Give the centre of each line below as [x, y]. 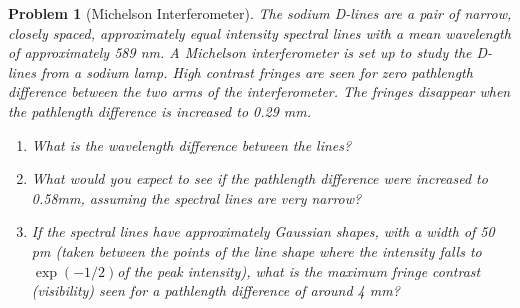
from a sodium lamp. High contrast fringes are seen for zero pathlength [256, 71]
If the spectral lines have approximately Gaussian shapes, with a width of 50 [263, 231]
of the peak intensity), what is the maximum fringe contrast [299, 270]
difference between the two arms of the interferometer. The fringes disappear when [259, 91]
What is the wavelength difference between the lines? [191, 144]
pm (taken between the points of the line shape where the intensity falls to [256, 250]
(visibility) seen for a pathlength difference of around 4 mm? [215, 290]
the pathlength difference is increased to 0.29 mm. [160, 110]
